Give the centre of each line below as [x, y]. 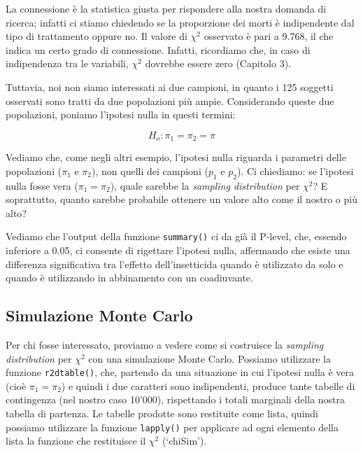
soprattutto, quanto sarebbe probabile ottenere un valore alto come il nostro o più [181, 199]
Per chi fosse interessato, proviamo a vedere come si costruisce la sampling [165, 345]
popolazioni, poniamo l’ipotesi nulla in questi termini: [121, 114]
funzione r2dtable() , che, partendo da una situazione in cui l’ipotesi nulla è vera [180, 372]
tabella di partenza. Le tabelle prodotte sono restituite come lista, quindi [162, 413]
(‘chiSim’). [184, 441]
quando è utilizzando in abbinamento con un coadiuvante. [129, 278]
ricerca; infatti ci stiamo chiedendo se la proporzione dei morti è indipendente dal [180, 22]
